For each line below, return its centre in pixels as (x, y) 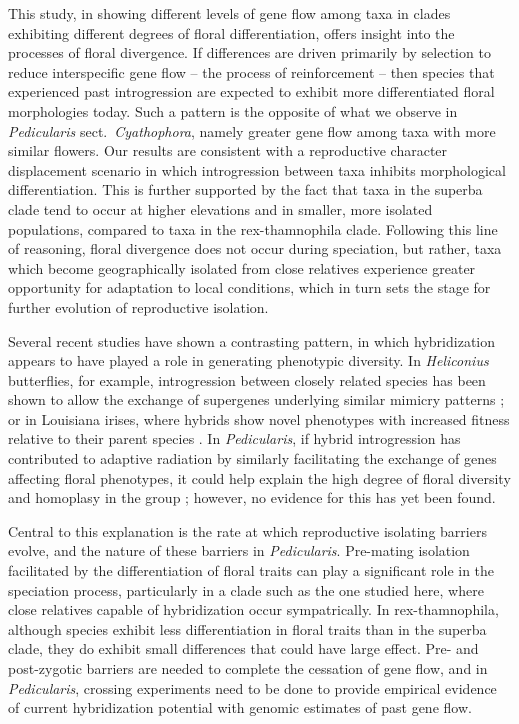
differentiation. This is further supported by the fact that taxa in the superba (245, 189)
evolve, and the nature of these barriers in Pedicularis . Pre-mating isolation (239, 550)
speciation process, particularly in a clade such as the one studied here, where (246, 589)
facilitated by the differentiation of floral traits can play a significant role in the (251, 570)
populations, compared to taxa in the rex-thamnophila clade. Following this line (253, 228)
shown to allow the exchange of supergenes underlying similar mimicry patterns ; (256, 399)
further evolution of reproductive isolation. (138, 306)
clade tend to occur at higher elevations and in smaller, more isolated (220, 208)
